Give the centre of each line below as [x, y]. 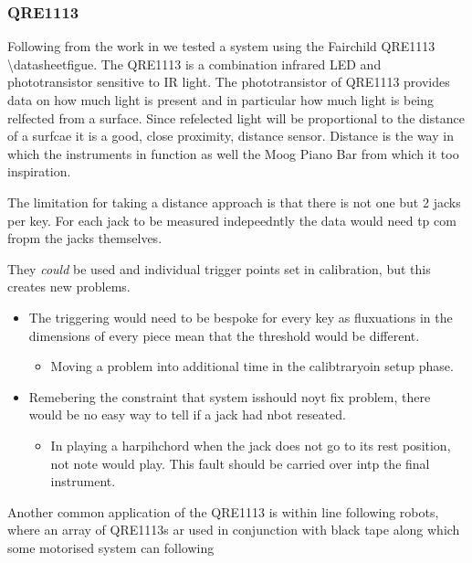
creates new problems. [69, 287]
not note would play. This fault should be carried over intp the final [240, 463]
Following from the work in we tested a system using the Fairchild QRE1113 [221, 46]
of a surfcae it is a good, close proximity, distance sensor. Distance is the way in [231, 136]
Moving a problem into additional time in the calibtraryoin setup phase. [252, 366]
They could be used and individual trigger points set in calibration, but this [219, 268]
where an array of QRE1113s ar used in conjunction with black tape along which [234, 530]
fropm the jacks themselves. [85, 238]
